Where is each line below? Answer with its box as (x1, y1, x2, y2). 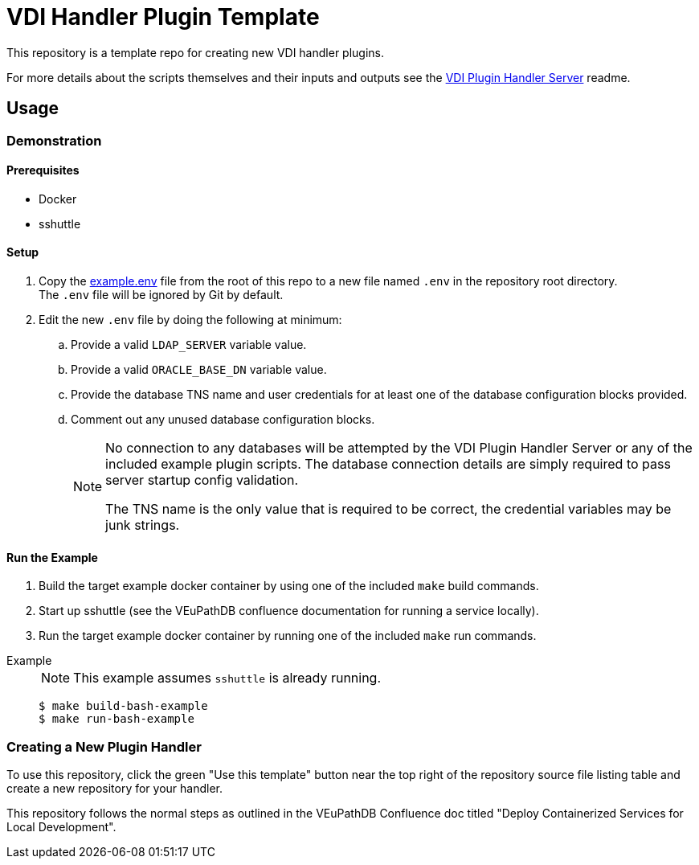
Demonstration (6, 132, 102, 149)
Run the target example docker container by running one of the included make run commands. (39, 629, 537, 643)
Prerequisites (6, 163, 80, 178)
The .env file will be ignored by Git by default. (39, 288, 284, 302)
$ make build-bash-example (39, 699, 208, 713)
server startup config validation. (105, 472, 299, 489)
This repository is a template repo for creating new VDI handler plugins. (6, 45, 384, 59)
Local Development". (6, 820, 117, 834)
